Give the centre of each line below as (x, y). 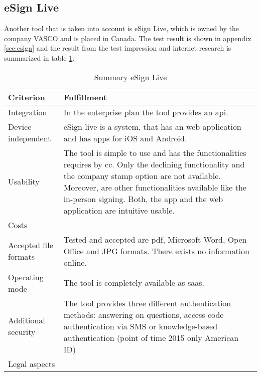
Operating (26, 277)
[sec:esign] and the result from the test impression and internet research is (118, 48)
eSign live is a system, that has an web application (152, 126)
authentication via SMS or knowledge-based (141, 326)
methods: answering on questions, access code (144, 314)
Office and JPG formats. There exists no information (156, 251)
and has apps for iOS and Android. (125, 138)
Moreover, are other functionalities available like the (155, 187)
